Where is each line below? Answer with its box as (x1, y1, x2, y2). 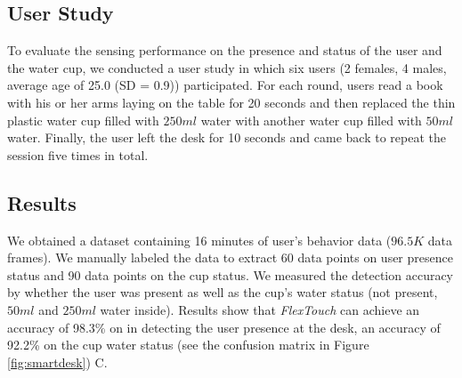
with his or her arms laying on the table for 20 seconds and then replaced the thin (7, 92, 456, 111)
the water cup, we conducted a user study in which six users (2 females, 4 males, (7, 58, 447, 76)
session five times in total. (7, 145, 149, 164)
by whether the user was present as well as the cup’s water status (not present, (7, 283, 438, 302)
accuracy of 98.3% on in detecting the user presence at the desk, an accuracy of (7, 318, 441, 336)
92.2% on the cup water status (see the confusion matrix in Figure (7, 335, 369, 354)
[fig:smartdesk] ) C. (7, 352, 108, 371)
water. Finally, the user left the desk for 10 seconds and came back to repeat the (7, 128, 446, 147)
